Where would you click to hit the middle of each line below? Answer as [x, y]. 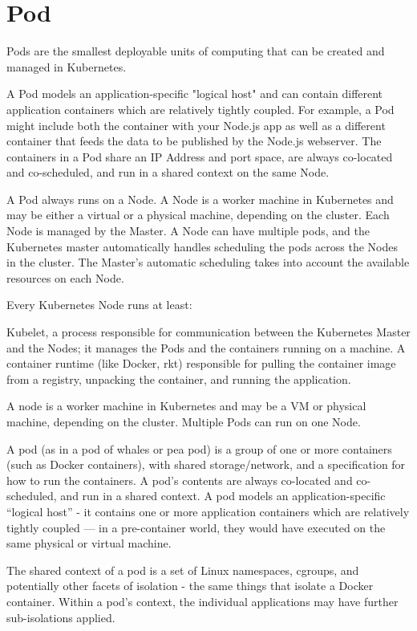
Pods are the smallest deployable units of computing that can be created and [196, 51]
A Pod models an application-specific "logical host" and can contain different [195, 94]
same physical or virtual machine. [89, 543]
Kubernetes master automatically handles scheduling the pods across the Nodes [202, 246]
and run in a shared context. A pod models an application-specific [223, 496]
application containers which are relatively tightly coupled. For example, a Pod [200, 109]
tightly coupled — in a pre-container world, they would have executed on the [196, 527]
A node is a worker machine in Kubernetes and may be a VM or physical [186, 406]
